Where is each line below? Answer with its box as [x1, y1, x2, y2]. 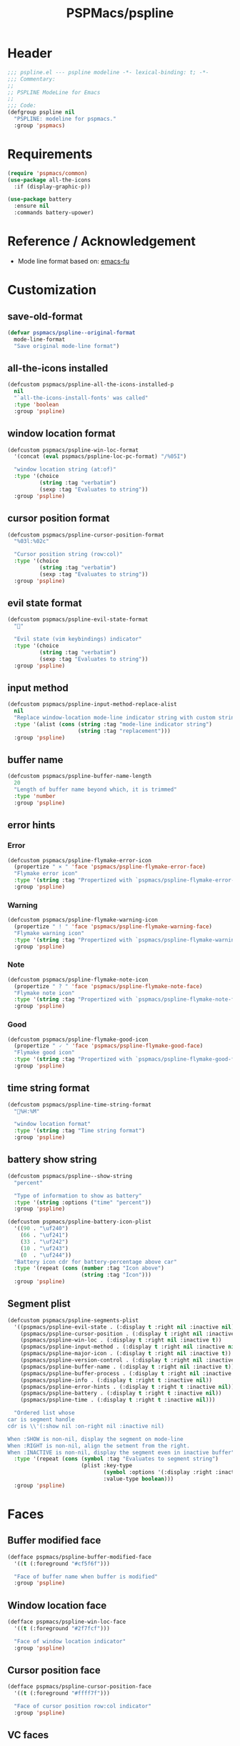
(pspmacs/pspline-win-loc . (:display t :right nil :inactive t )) [20, 1337, 222, 1344]
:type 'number [14, 793, 56, 800]
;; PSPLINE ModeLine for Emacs [7, 89, 101, 96]
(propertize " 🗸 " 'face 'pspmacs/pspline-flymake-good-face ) [14, 1042, 204, 1049]
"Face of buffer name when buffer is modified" [14, 1573, 159, 1580]
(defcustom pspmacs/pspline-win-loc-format [7, 447, 139, 454]
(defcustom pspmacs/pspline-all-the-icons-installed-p [7, 381, 174, 389]
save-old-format [7, 310, 84, 322]
